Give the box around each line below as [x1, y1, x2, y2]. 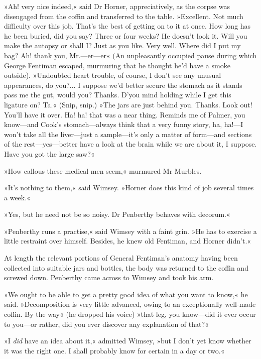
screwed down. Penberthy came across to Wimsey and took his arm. [4, 272, 214, 283]
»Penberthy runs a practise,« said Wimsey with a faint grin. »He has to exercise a [4, 225, 257, 236]
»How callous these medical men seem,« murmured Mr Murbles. [4, 165, 202, 176]
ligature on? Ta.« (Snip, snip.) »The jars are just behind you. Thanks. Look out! [4, 99, 252, 109]
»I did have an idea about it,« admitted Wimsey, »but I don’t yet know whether [4, 335, 251, 346]
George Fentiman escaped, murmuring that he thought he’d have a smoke [4, 60, 230, 70]
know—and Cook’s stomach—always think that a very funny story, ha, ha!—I [4, 119, 243, 130]
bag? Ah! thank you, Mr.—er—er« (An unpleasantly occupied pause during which [4, 50, 257, 60]
